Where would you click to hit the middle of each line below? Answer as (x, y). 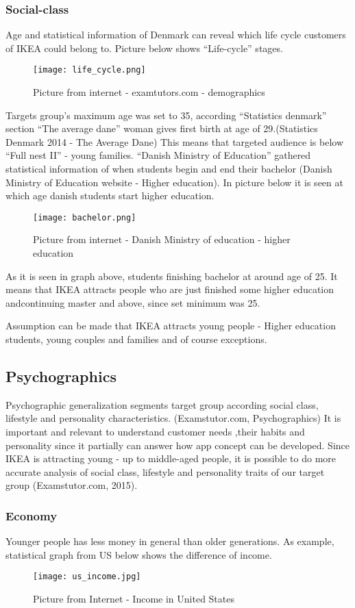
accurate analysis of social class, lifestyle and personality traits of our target (165, 471)
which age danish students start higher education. (110, 195)
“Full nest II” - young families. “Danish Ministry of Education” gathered (158, 155)
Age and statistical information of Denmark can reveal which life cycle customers (176, 35)
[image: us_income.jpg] (87, 577)
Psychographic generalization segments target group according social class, (162, 404)
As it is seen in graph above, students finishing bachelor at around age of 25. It (172, 276)
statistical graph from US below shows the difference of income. (139, 554)
